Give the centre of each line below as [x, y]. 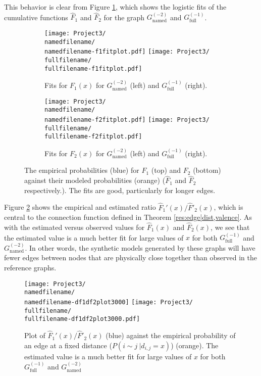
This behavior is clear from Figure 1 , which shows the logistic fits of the [115, 7]
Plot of [35, 335]
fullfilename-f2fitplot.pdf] [93, 137]
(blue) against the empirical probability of [171, 335]
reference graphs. [30, 267]
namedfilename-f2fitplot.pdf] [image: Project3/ [127, 120]
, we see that [230, 227]
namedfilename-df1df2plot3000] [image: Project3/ [109, 302]
